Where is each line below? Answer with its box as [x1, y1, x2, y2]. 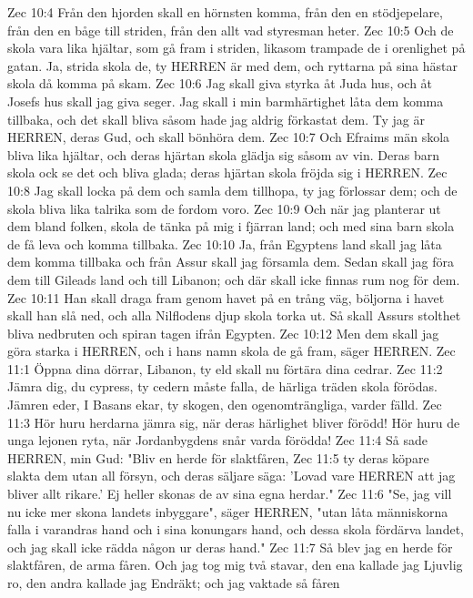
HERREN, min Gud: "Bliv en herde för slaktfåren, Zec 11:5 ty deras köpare [7, 448, 429, 467]
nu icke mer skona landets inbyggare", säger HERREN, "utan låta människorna [7, 502, 448, 521]
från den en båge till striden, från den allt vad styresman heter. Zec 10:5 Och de [7, 20, 454, 39]
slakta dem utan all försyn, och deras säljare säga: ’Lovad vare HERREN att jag [7, 466, 456, 485]
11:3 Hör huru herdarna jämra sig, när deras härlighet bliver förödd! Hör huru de [7, 412, 460, 431]
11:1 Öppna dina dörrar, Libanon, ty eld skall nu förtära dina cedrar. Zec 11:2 [7, 359, 443, 378]
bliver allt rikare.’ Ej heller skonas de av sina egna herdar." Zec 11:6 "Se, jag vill [7, 484, 452, 503]
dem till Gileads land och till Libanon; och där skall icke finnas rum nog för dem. [7, 269, 460, 289]
